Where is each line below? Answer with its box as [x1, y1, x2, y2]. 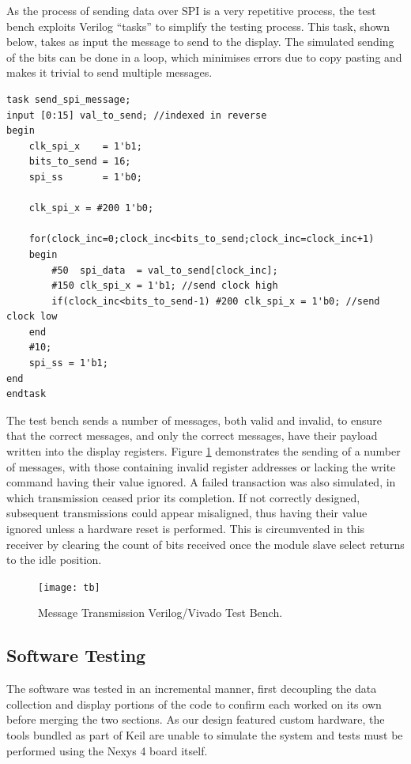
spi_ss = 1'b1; [28, 357, 108, 369]
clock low [6, 311, 58, 323]
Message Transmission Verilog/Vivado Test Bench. [38, 604, 283, 621]
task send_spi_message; [6, 93, 131, 105]
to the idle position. [6, 551, 102, 568]
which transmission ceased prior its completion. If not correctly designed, [6, 489, 360, 505]
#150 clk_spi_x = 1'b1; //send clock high [51, 280, 278, 292]
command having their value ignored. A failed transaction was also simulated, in [6, 474, 396, 490]
